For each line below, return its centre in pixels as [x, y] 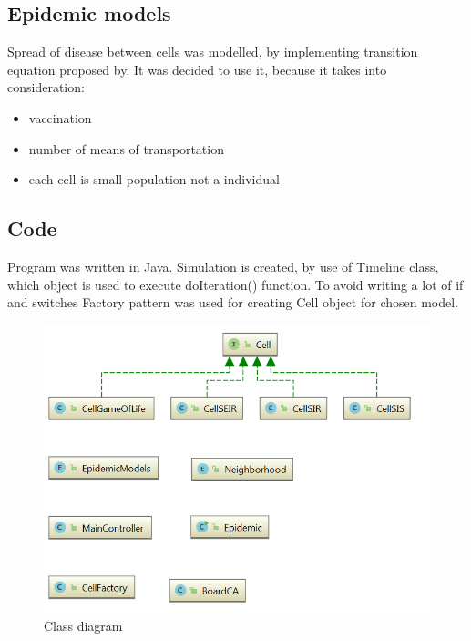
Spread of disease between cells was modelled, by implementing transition [213, 52]
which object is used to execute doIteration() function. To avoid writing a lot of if [235, 284]
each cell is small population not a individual [154, 179]
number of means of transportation [126, 148]
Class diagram [83, 625]
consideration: [46, 87]
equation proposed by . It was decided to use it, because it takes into [197, 69]
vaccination [60, 117]
